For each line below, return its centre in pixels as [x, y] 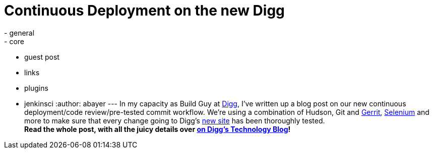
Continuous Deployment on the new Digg [144, 11]
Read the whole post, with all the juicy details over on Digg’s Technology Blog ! [158, 129]
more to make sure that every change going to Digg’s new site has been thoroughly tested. [175, 120]
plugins [36, 88]
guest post [42, 57]
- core [14, 41]
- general [19, 33]
